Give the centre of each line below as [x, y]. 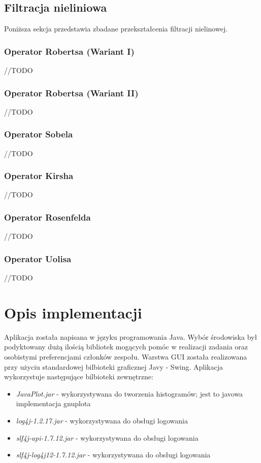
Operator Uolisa [38, 258]
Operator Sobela [39, 134]
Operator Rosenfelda [47, 217]
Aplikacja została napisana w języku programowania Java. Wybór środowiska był [131, 336]
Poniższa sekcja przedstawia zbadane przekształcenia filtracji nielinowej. [116, 29]
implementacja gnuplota [53, 403]
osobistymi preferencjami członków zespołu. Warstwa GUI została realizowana [126, 356]
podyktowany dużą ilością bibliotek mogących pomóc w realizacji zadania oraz [126, 347]
